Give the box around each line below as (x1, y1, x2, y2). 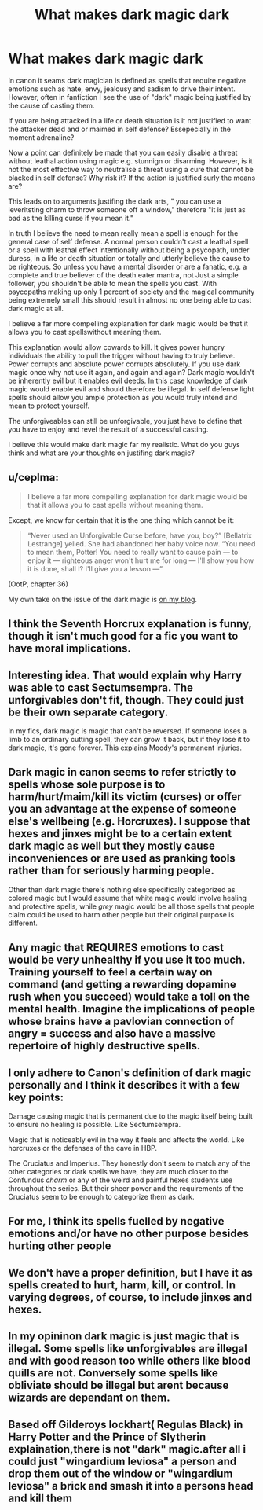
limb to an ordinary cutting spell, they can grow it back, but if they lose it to (8, 734, 250, 744)
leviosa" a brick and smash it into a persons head (8, 1479, 254, 1493)
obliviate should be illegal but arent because (8, 1379, 229, 1392)
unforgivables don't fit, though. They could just (8, 693, 245, 707)
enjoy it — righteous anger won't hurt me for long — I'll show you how (27, 556, 254, 565)
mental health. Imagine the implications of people (8, 1002, 256, 1016)
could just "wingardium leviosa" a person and (8, 1454, 237, 1468)
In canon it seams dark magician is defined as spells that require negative (8, 75, 246, 85)
